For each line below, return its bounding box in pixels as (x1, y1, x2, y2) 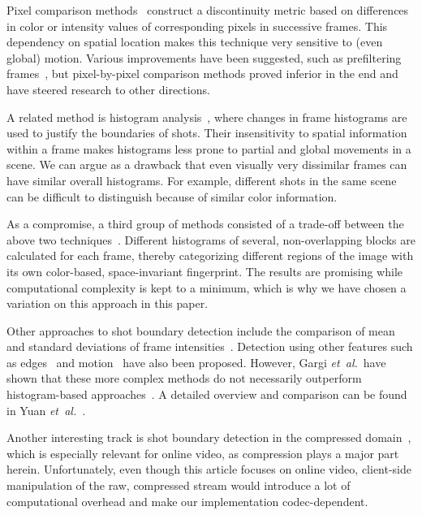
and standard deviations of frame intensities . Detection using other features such (6, 338, 413, 355)
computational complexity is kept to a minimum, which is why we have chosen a (6, 279, 407, 296)
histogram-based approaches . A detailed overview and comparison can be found (6, 386, 407, 403)
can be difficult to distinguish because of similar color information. (6, 188, 338, 205)
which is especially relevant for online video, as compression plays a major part (6, 444, 399, 461)
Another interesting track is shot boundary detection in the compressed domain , (6, 429, 411, 446)
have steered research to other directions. (6, 80, 210, 97)
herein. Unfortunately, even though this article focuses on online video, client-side (6, 461, 412, 478)
